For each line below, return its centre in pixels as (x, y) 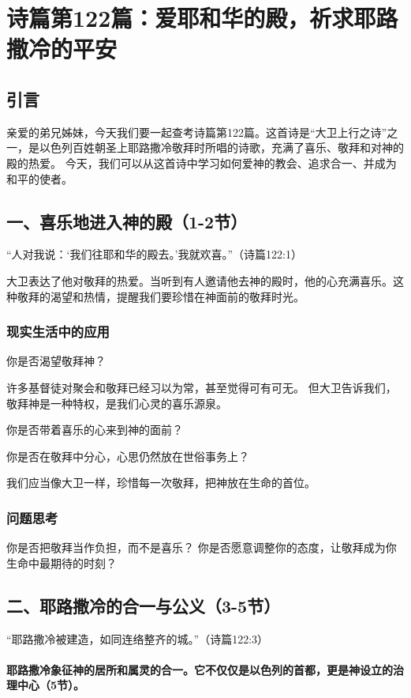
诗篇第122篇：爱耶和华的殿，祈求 (180, 18)
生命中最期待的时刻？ (62, 562)
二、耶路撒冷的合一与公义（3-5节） (144, 605)
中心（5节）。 (51, 685)
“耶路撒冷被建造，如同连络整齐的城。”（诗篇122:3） (138, 638)
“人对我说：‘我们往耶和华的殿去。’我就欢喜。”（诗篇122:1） (154, 254)
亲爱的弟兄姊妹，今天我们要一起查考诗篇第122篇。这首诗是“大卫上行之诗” (197, 132)
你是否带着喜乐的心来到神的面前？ (95, 430)
